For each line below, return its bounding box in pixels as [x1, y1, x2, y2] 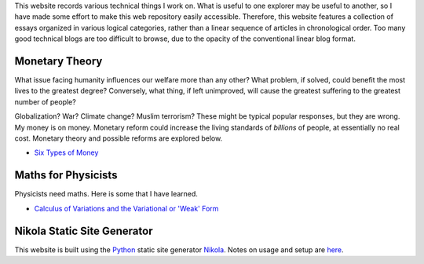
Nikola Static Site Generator [14, 224, 153, 237]
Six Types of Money [34, 148, 99, 157]
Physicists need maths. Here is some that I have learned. [14, 189, 198, 199]
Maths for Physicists [14, 169, 118, 182]
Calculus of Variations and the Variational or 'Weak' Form [34, 203, 219, 213]
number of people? [14, 97, 76, 106]
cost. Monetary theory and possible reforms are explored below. [14, 134, 223, 143]
